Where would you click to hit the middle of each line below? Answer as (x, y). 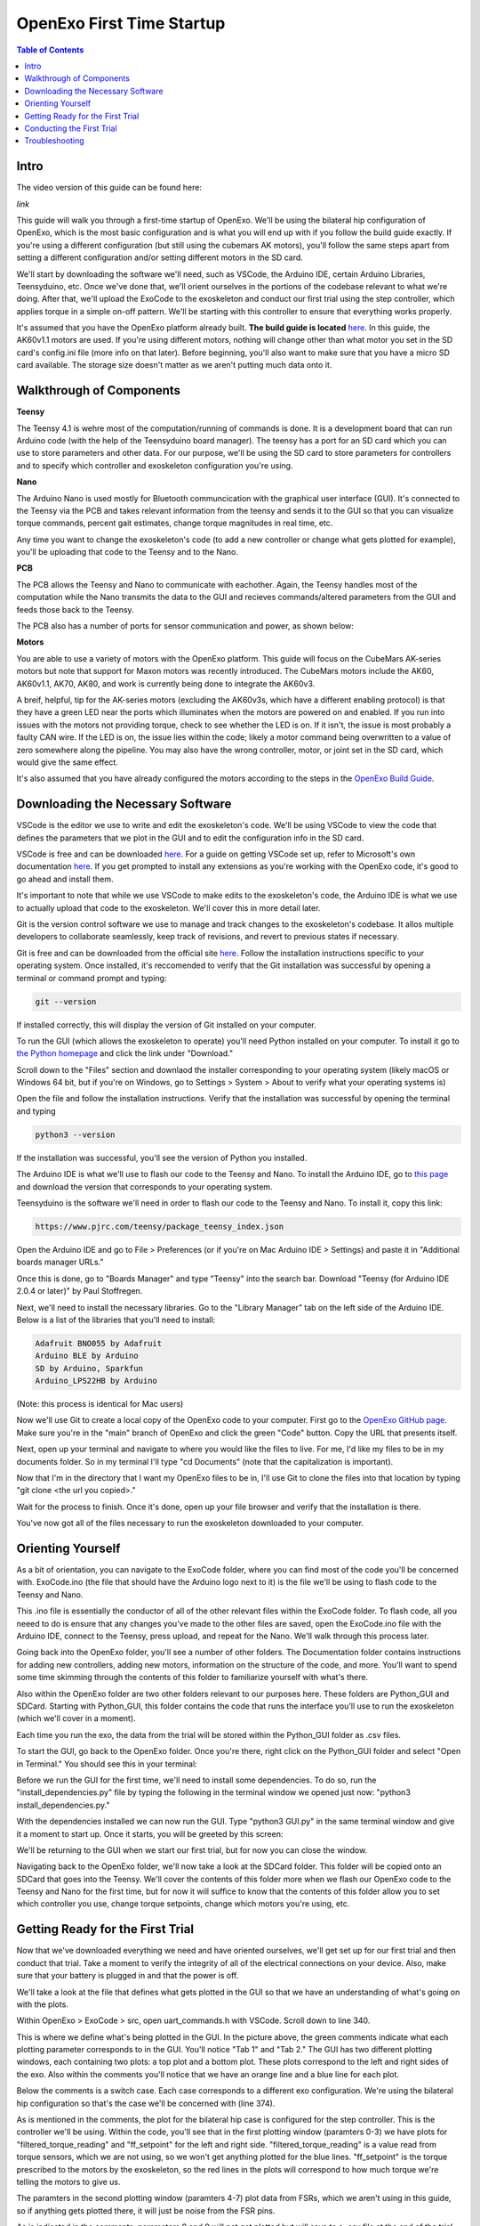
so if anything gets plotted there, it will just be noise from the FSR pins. (146, 2210)
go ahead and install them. (65, 879)
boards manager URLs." (60, 1262)
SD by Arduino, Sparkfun (89, 1368)
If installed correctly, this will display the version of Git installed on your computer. (167, 1025)
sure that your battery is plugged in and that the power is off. (128, 1976)
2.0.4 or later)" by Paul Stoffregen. (80, 1291)
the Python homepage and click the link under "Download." (125, 1053)
